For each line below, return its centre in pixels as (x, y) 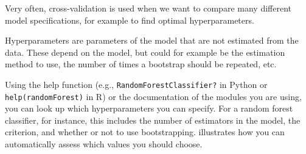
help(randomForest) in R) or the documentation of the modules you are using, (153, 96)
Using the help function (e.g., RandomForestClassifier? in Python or (136, 84)
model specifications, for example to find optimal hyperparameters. (130, 20)
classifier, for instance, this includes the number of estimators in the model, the (153, 120)
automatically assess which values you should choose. (104, 144)
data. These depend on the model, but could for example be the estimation (145, 52)
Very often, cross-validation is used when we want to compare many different (148, 8)
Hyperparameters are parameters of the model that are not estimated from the (152, 40)
